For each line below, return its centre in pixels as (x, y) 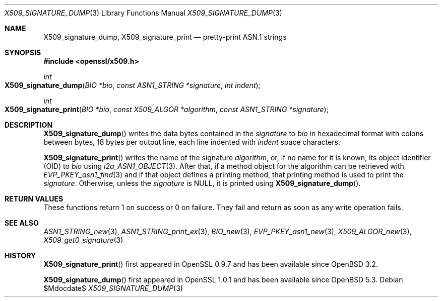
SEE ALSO (22, 223)
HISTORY (20, 256)
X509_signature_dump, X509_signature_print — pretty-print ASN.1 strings (165, 37)
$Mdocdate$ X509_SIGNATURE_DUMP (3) (113, 288)
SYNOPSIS (23, 53)
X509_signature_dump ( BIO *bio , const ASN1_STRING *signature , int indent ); (133, 85)
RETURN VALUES (34, 199)
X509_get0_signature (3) (83, 240)
